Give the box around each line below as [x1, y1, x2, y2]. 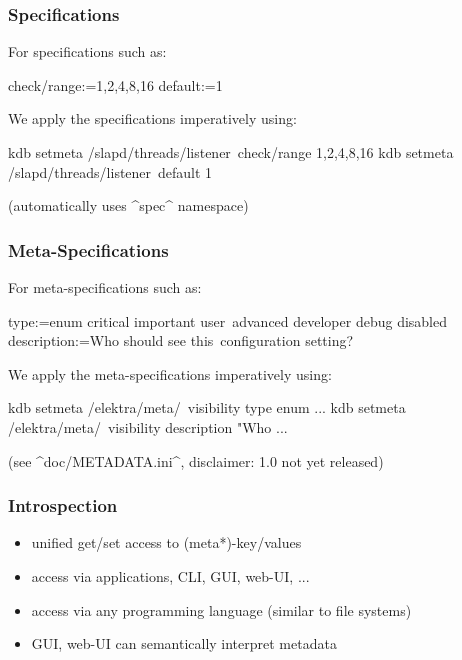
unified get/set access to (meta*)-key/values [31, 532, 302, 553]
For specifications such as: [8, 41, 167, 62]
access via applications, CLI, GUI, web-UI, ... [31, 565, 310, 586]
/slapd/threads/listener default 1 [8, 161, 213, 182]
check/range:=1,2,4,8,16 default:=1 [8, 74, 223, 95]
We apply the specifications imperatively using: [8, 108, 297, 129]
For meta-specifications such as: [8, 277, 202, 297]
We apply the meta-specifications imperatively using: [8, 363, 332, 384]
